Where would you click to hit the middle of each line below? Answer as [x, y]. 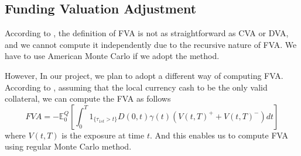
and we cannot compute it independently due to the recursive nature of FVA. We [151, 44]
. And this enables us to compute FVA [219, 135]
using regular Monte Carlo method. [68, 146]
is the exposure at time [103, 135]
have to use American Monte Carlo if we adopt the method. [112, 56]
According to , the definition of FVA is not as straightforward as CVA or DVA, [147, 33]
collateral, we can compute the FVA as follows [88, 98]
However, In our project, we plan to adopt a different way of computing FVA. [144, 75]
